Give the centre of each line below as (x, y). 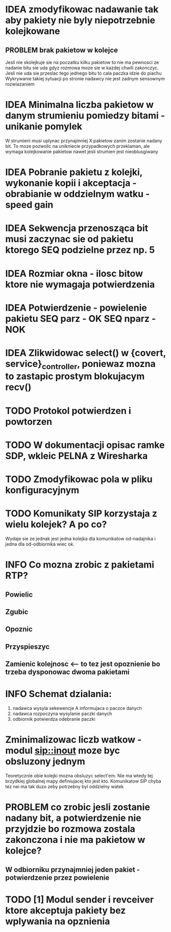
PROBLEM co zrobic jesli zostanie (78, 807)
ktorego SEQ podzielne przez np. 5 (80, 250)
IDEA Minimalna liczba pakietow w (80, 105)
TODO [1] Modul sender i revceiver (80, 900)
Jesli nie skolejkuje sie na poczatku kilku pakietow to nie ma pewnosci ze (82, 62)
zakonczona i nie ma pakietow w (75, 840)
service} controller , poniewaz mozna (80, 365)
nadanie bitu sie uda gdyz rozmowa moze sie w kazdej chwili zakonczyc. (82, 68)
